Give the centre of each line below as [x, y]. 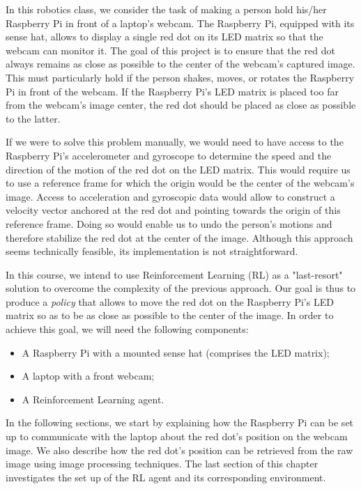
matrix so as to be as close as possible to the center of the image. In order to [170, 315]
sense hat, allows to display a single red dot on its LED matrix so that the [164, 37]
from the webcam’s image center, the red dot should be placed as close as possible [181, 105]
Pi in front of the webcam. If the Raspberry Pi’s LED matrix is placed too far [172, 91]
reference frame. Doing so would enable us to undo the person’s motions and [169, 223]
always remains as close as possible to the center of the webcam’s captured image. [180, 64]
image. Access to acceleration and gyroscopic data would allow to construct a [170, 196]
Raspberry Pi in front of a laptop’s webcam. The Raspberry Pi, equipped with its [180, 23]
